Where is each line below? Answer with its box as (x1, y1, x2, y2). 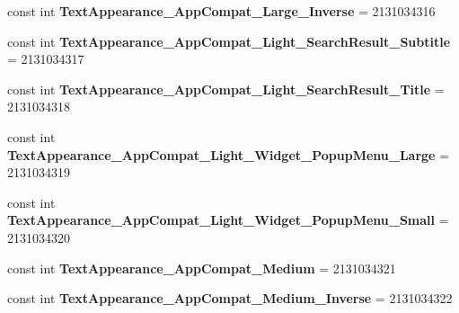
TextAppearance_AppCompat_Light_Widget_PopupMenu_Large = (7, 145, 450, 164)
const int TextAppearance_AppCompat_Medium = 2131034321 (7, 258, 396, 277)
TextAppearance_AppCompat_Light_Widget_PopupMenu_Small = (7, 210, 449, 229)
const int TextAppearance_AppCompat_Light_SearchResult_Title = (7, 79, 445, 98)
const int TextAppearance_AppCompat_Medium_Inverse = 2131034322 (7, 289, 453, 308)
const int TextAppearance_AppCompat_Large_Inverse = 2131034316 (7, 2, 436, 20)
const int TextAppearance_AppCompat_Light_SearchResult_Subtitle (7, 31, 451, 50)
